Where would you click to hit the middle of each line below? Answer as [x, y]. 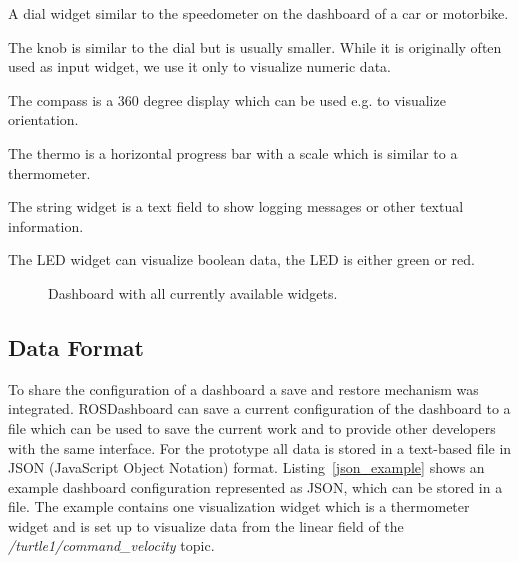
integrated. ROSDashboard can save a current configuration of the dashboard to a [259, 408]
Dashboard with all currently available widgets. [193, 292]
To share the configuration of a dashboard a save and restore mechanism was [243, 388]
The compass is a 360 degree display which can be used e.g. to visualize [227, 99]
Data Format [76, 346]
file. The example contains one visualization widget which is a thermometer [239, 506]
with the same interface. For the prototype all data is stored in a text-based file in [260, 447]
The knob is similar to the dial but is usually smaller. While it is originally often [255, 46]
